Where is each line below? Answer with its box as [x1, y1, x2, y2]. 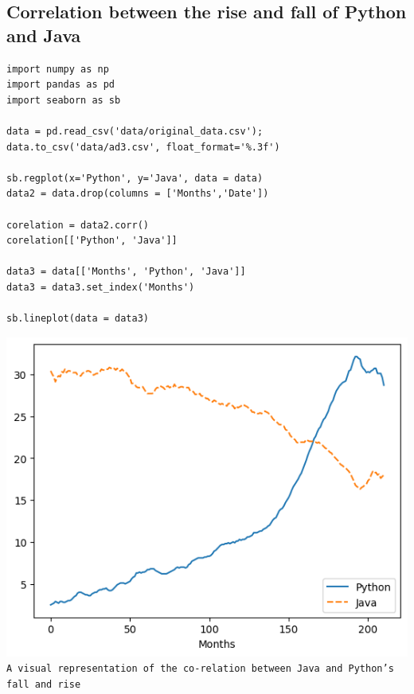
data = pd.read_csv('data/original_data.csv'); [6, 125, 264, 137]
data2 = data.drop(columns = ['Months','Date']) [6, 188, 269, 200]
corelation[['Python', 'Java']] [6, 235, 178, 247]
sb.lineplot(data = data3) [6, 313, 149, 325]
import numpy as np [6, 63, 109, 75]
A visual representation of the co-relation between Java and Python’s [6, 663, 394, 675]
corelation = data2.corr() [6, 219, 149, 231]
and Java [6, 22, 81, 47]
